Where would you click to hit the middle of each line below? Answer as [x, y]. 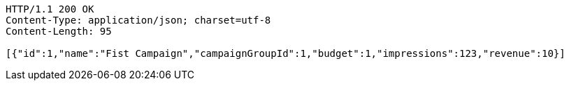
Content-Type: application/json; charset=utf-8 [138, 20]
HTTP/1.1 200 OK [50, 9]
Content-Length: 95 [59, 31]
